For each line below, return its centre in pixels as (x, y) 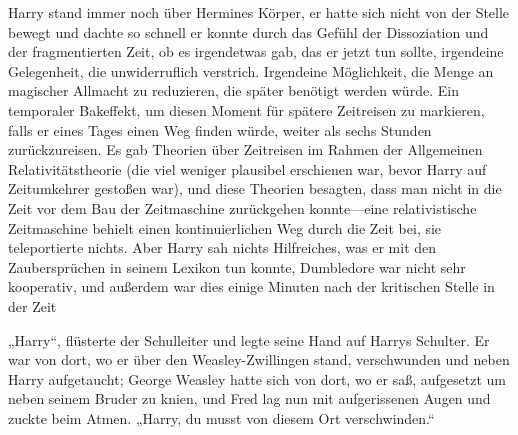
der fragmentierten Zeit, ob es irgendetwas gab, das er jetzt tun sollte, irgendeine (256, 51)
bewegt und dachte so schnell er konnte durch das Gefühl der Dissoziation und (248, 31)
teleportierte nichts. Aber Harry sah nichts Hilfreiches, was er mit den (222, 247)
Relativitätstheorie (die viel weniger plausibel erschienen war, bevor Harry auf (247, 168)
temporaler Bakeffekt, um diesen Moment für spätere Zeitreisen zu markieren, (246, 109)
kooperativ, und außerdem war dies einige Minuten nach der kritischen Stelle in (251, 286)
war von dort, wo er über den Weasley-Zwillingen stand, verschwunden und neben (259, 359)
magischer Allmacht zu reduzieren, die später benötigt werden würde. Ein (233, 90)
